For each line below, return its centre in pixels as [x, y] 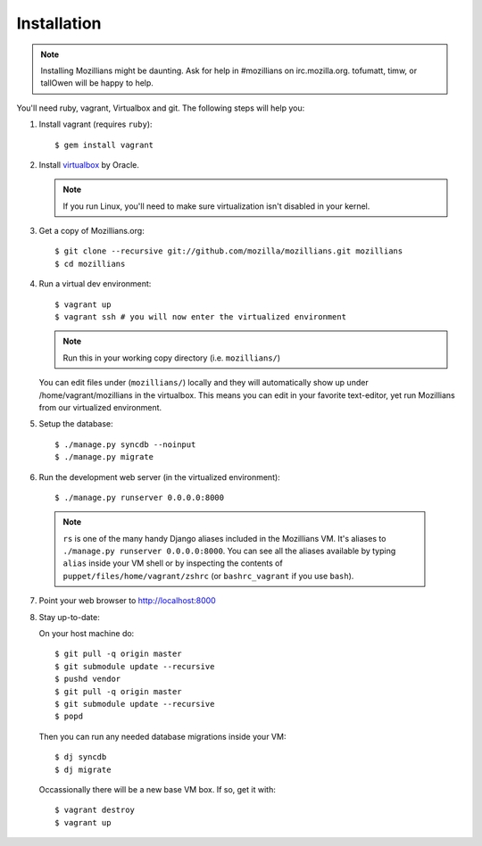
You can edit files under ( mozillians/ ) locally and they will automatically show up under [204, 383]
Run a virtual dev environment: [95, 284]
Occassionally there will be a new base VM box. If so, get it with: [157, 789]
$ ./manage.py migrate [104, 457]
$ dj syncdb [81, 757]
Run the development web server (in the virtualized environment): [159, 477]
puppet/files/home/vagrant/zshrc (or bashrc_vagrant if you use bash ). [208, 576]
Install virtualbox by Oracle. [89, 164]
